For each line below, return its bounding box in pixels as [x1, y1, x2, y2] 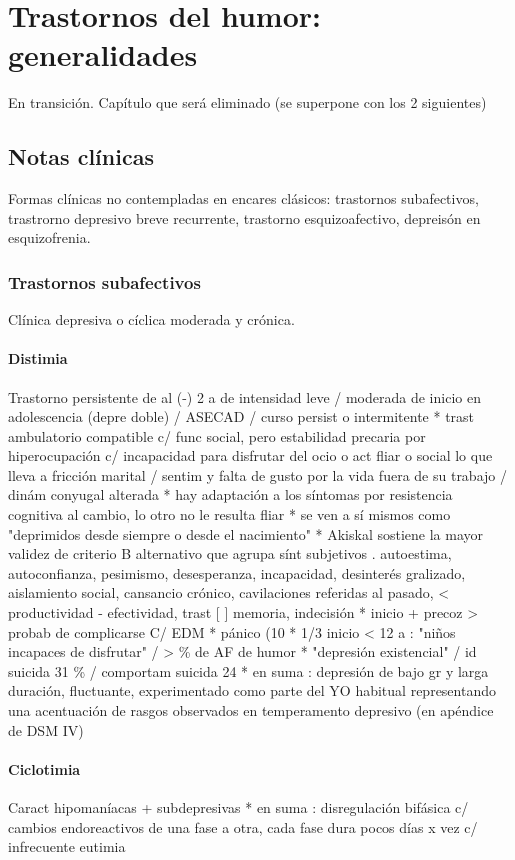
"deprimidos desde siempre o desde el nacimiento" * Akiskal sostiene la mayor [8, 523, 484, 544]
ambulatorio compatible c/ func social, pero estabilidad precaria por [8, 425, 426, 446]
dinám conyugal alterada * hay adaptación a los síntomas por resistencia [8, 484, 453, 505]
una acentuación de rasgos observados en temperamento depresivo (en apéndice [8, 700, 494, 720]
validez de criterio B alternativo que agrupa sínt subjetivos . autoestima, [8, 543, 452, 564]
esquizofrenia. [8, 227, 91, 248]
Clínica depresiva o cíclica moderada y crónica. [8, 309, 295, 330]
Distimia [8, 348, 68, 369]
